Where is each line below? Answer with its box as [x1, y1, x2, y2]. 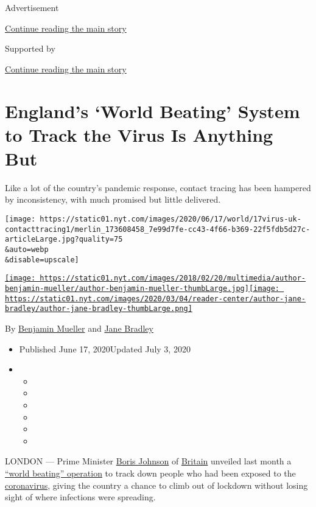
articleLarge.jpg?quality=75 [5, 235, 123, 244]
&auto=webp [5, 245, 49, 254]
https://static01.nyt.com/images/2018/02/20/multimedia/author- [40, 274, 306, 283]
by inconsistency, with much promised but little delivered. [5, 193, 221, 206]
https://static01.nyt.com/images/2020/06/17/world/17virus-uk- [40, 215, 301, 224]
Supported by [5, 42, 55, 55]
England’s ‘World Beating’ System [5, 98, 300, 123]
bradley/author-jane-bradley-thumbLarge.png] [5, 304, 192, 313]
